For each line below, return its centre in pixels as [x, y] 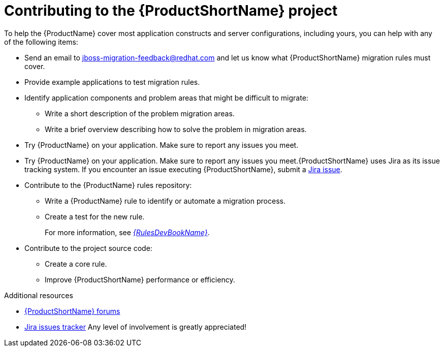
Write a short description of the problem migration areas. [140, 113]
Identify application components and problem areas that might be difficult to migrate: [166, 98]
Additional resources [39, 295]
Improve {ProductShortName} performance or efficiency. [140, 279]
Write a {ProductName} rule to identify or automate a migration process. [165, 201]
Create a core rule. [76, 264]
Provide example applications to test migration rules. [112, 82]
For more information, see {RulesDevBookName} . [127, 232]
